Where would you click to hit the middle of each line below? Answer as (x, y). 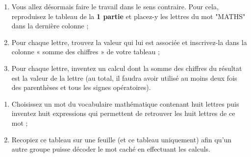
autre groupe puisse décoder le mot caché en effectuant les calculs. (111, 149)
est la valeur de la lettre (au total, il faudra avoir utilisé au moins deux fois (124, 78)
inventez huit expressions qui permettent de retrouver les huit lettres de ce (123, 113)
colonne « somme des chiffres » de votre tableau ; (86, 52)
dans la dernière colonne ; (50, 26)
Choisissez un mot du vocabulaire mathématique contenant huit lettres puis (125, 103)
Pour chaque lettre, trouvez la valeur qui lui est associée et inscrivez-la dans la (129, 42)
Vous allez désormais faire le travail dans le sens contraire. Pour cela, (115, 6)
